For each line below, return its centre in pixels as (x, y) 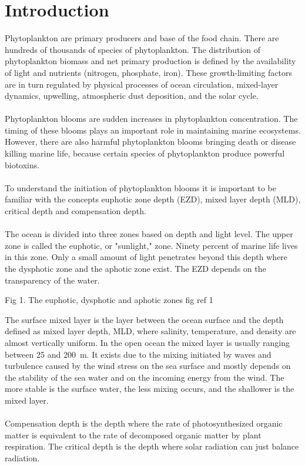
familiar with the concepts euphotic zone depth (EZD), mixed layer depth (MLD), (153, 199)
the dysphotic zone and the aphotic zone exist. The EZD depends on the (135, 268)
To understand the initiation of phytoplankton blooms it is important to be (140, 187)
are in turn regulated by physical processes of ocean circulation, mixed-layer (142, 84)
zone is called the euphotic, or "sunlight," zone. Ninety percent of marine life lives (151, 245)
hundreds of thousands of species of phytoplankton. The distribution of (133, 49)
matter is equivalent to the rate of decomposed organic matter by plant (133, 435)
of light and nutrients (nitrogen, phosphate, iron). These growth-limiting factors (149, 72)
